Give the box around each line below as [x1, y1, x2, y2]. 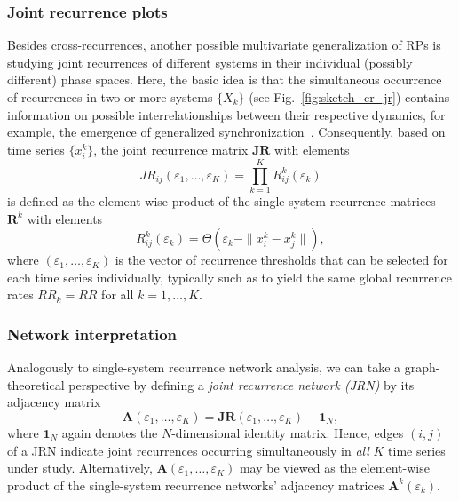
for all [101, 285, 134, 304]
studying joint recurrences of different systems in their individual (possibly [7, 52, 413, 71]
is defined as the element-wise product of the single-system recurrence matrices [7, 192, 436, 211]
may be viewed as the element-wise [239, 458, 430, 477]
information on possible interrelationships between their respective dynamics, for [7, 105, 446, 123]
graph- [404, 358, 440, 377]
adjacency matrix [7, 393, 101, 411]
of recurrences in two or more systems [7, 88, 213, 106]
